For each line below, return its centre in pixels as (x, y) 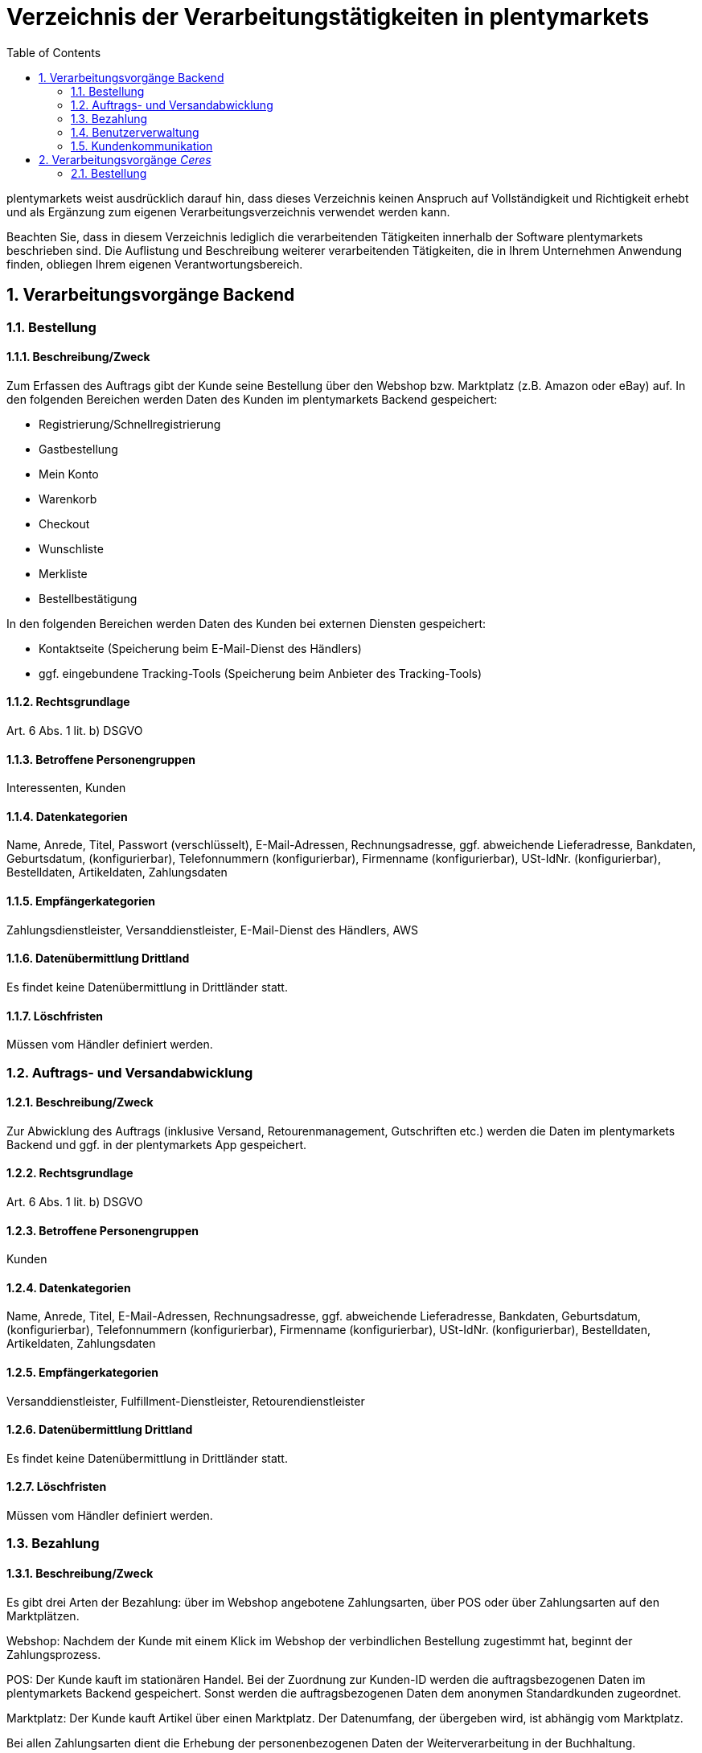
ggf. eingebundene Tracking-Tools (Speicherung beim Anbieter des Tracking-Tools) (261, 673)
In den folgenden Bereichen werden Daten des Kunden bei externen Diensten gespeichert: (246, 623)
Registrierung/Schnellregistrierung (130, 424)
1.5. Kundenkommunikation (142, 146)
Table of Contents (54, 52)
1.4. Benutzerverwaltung (135, 132)
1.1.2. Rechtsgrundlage (68, 702)
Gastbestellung (78, 449)
